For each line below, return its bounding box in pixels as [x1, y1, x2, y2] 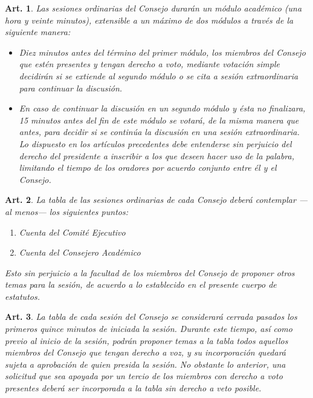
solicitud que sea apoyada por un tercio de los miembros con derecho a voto [5, 370, 283, 382]
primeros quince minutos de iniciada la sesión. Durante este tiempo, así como [5, 322, 292, 335]
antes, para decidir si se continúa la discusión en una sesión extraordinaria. [19, 125, 300, 138]
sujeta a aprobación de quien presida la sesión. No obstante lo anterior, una [5, 357, 286, 370]
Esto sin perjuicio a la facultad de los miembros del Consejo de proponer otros [5, 266, 295, 279]
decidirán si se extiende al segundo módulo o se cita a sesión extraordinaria [19, 69, 298, 82]
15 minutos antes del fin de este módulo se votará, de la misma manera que [19, 113, 299, 126]
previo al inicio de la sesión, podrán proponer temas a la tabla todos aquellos [5, 334, 288, 347]
